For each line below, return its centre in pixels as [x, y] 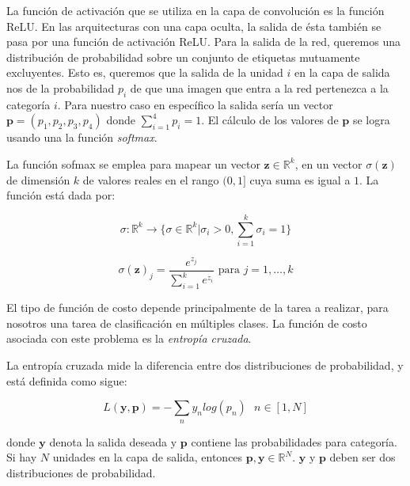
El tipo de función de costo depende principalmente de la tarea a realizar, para [197, 308]
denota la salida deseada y [113, 441]
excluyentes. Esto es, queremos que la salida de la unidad [145, 72]
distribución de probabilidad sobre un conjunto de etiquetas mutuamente [183, 57]
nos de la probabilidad [61, 87]
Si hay [22, 457]
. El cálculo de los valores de [270, 120]
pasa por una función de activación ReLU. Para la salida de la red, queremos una [203, 42]
